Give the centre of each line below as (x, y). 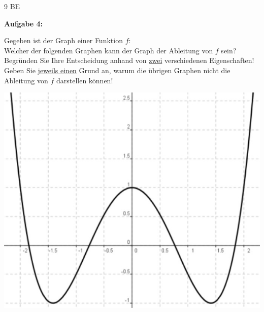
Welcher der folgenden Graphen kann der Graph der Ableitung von (109, 50)
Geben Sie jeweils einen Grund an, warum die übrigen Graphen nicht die (117, 70)
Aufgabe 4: (24, 23)
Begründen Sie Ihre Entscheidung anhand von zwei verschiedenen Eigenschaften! (129, 60)
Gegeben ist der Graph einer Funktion (63, 40)
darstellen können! (85, 80)
